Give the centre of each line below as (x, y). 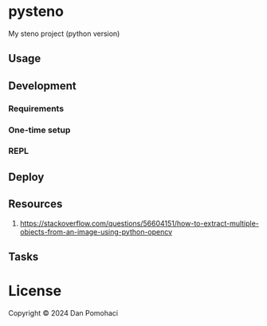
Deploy (26, 177)
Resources (35, 204)
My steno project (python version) (64, 33)
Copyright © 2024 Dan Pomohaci (63, 313)
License (35, 291)
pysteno (36, 12)
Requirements (36, 108)
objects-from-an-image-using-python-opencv (96, 232)
